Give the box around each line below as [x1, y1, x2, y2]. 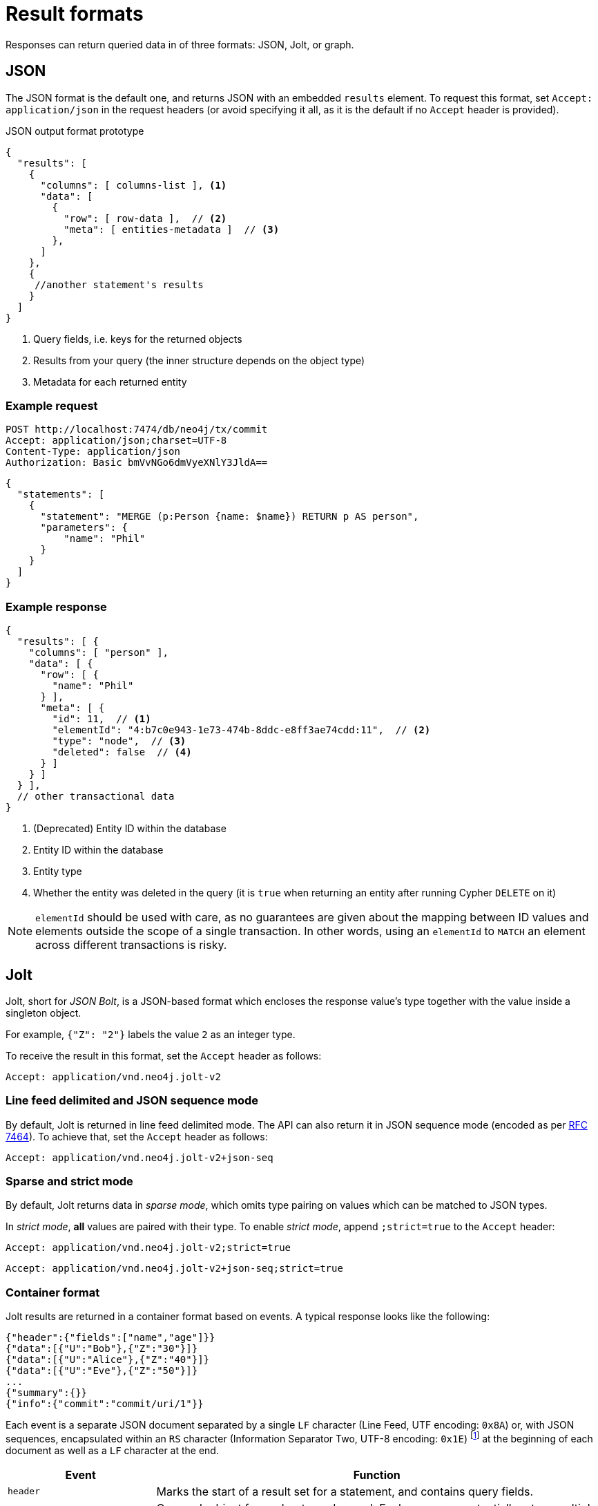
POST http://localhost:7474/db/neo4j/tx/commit [6, 424, 268, 435]
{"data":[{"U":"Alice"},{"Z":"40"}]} [6, 1354, 210, 1366]
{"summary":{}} [6, 1387, 88, 1399]
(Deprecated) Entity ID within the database [33, 822, 226, 835]
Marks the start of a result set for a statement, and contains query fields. [156, 1484, 534, 1498]
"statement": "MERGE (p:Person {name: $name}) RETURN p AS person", [40, 511, 419, 523]
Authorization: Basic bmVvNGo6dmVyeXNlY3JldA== [6, 457, 268, 469]
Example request [6, 398, 98, 413]
